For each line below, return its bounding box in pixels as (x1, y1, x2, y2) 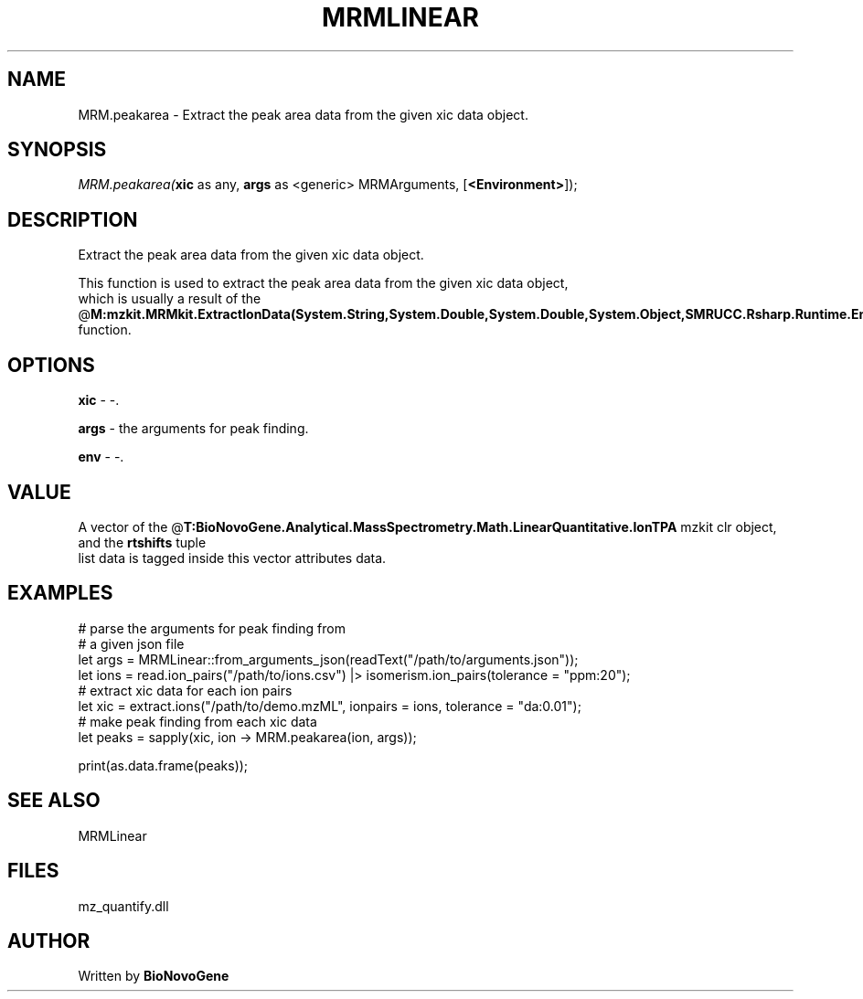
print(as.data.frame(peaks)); (78, 757, 249, 773)
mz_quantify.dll (78, 898, 169, 914)
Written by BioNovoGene (78, 968, 229, 984)
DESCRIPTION (7, 207, 138, 231)
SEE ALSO (7, 789, 101, 813)
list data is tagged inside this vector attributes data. (78, 549, 387, 566)
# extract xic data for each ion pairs (78, 682, 293, 698)
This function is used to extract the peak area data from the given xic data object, (78, 275, 569, 292)
